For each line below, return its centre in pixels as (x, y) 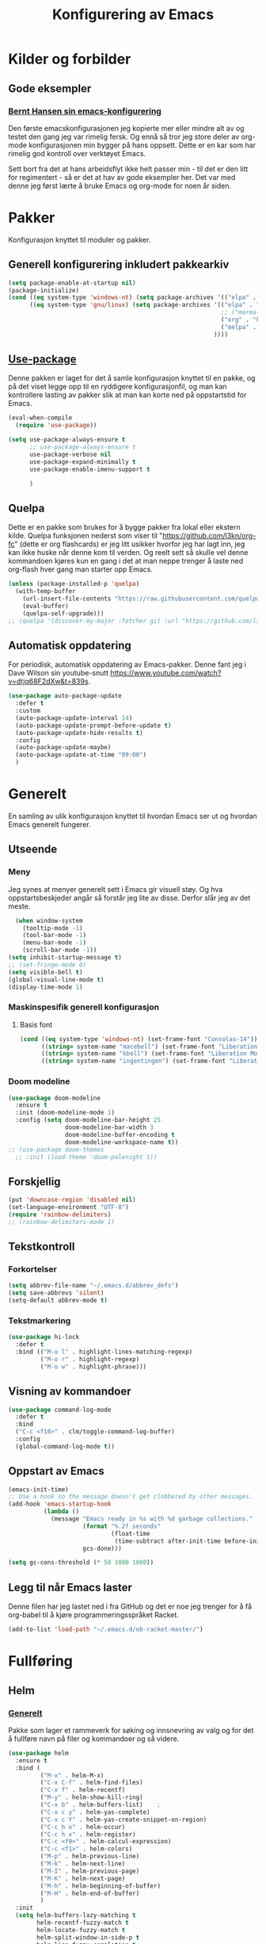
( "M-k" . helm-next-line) (83, 1864)
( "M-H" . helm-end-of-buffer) (90, 1893)
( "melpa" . (239, 327)
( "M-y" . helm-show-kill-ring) (92, 1797)
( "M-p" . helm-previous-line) (90, 1857)
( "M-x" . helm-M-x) (72, 1775)
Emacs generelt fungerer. (49, 825)
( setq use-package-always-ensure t (67, 440)
